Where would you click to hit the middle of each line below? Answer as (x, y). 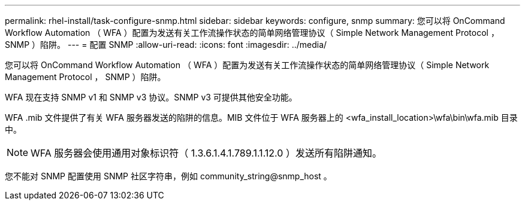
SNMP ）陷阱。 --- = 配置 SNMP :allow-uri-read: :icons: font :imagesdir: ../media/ (166, 45)
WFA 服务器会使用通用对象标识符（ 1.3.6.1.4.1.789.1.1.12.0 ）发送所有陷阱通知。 (206, 153)
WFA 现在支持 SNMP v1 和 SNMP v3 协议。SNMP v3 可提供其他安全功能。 (151, 97)
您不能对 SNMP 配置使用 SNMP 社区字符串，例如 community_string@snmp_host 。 (168, 176)
